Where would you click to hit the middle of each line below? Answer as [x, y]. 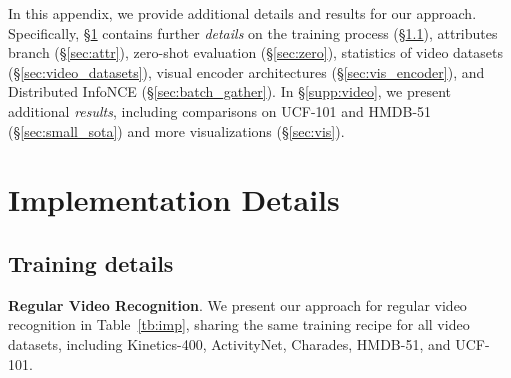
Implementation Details [174, 199]
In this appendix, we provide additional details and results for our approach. [242, 13]
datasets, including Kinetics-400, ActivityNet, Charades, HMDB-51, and [229, 343]
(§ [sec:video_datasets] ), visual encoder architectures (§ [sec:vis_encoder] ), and [246, 71]
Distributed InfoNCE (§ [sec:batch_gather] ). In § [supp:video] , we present [229, 91]
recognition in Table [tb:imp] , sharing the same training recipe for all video [239, 324]
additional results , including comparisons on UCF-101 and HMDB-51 [220, 110]
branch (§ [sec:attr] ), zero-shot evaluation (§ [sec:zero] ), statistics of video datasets [255, 52]
